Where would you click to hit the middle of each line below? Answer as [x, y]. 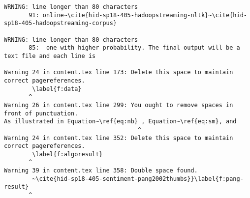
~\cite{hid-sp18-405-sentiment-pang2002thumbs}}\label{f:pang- [138, 179]
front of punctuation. [41, 113]
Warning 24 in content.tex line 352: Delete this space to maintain [119, 138]
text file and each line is [50, 56]
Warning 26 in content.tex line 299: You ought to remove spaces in [119, 105]
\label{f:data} [57, 89]
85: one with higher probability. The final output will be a [134, 48]
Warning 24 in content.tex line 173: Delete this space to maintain [119, 72]
